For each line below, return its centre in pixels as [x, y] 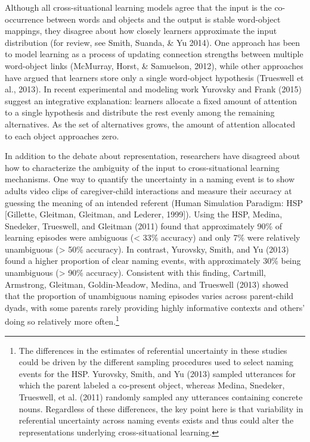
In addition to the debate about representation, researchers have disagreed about [153, 156]
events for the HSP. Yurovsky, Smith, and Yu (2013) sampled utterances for [157, 373]
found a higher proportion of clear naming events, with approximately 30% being [153, 261]
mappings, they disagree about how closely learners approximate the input [141, 31]
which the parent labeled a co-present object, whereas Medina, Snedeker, [152, 385]
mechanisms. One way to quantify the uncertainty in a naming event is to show [150, 179]
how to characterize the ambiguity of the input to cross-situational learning [142, 167]
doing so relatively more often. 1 [62, 320]
